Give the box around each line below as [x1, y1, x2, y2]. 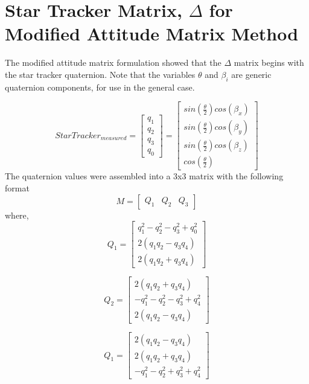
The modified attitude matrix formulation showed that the [5, 56, 221, 69]
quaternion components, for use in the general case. [5, 80, 195, 93]
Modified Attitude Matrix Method [5, 21, 299, 46]
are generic [231, 68, 272, 80]
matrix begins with [234, 56, 304, 69]
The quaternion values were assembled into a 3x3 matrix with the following [5, 170, 284, 182]
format [5, 182, 30, 194]
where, [5, 208, 29, 221]
